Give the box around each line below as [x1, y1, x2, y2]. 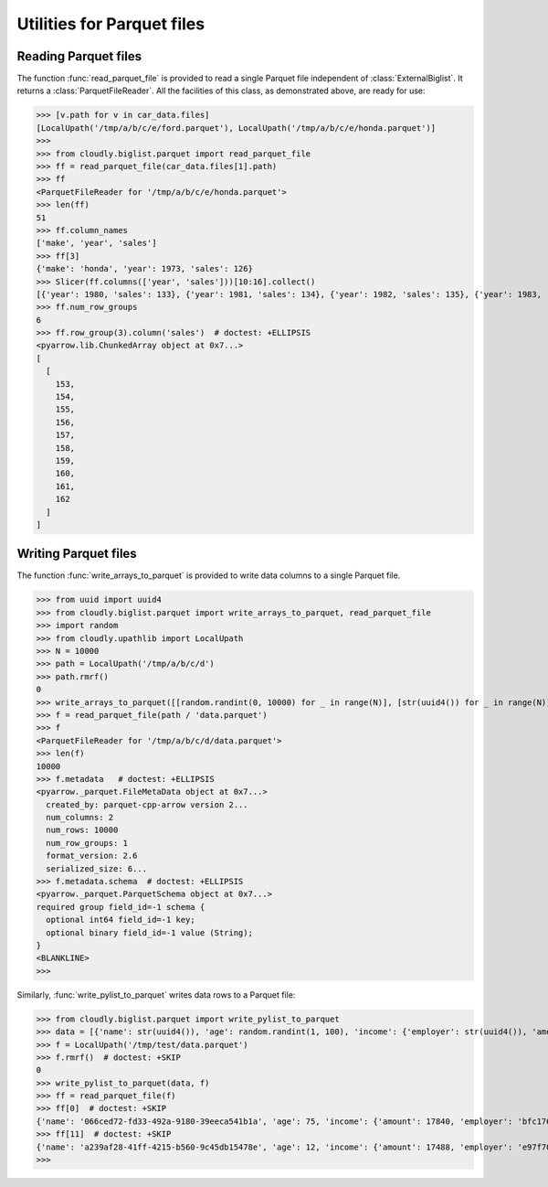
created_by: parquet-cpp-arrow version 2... [46, 799, 248, 809]
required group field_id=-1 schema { [36, 902, 205, 912]
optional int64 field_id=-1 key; [46, 914, 195, 925]
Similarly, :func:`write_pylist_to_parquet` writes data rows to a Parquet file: [16, 989, 296, 1000]
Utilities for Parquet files [16, 14, 205, 34]
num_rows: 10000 [46, 825, 119, 836]
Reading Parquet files [16, 48, 142, 64]
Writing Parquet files [16, 546, 137, 561]
